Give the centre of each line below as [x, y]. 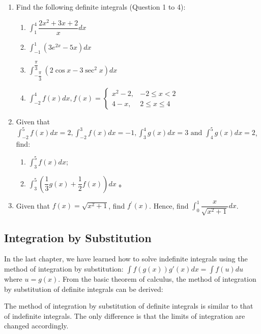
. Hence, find [169, 205]
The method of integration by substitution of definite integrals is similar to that [129, 306]
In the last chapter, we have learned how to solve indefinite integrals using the [126, 259]
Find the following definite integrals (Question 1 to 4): [101, 7]
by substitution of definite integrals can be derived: [84, 289]
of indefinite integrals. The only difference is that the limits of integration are [125, 315]
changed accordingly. [36, 326]
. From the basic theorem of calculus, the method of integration [157, 279]
